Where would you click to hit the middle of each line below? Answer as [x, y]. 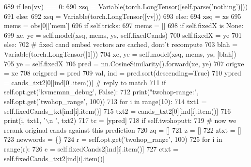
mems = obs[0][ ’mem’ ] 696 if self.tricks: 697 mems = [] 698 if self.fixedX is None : [124, 25]
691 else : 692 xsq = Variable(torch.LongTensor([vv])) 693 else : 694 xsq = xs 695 [123, 16]
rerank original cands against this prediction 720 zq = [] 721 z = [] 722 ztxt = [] [123, 129]
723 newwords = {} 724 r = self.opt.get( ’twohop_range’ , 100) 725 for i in [113, 139]
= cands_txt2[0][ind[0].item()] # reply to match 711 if [85, 82]
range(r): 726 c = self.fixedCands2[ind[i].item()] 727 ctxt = [91, 148]
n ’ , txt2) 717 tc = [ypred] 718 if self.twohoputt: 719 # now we [143, 120]
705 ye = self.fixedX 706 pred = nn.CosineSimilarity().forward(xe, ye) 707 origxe [124, 63]
